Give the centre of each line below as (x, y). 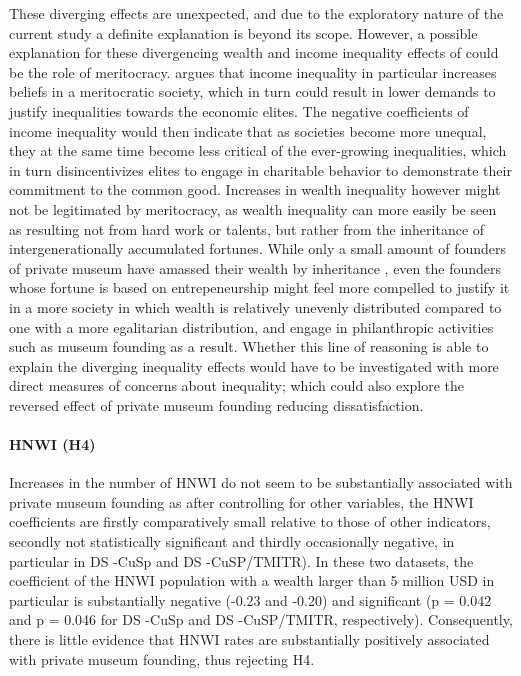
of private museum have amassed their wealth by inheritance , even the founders (255, 267)
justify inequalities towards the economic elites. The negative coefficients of (239, 110)
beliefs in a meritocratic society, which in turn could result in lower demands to (252, 91)
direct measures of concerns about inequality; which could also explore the (237, 385)
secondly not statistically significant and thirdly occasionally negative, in (232, 541)
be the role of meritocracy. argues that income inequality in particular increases (253, 71)
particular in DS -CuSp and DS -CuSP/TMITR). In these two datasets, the (241, 560)
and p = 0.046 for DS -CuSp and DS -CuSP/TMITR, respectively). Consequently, (261, 619)
